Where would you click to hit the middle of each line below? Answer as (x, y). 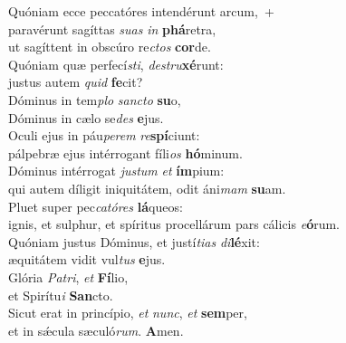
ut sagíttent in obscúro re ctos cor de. (110, 47)
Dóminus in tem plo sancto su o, (95, 99)
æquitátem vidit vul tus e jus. (87, 259)
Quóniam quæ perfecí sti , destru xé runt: (116, 64)
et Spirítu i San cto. (61, 295)
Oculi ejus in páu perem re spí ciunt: (104, 135)
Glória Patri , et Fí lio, (68, 276)
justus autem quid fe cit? (76, 82)
